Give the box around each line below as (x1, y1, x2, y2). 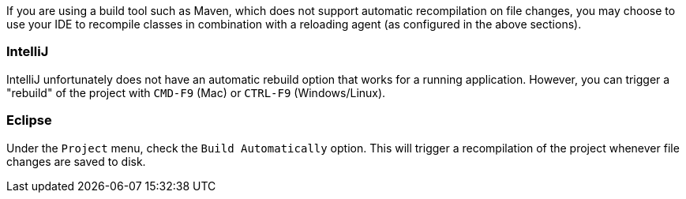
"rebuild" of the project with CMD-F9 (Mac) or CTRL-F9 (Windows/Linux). (6, 85, 386, 99)
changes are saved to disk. (6, 154, 146, 168)
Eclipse (6, 112, 52, 129)
